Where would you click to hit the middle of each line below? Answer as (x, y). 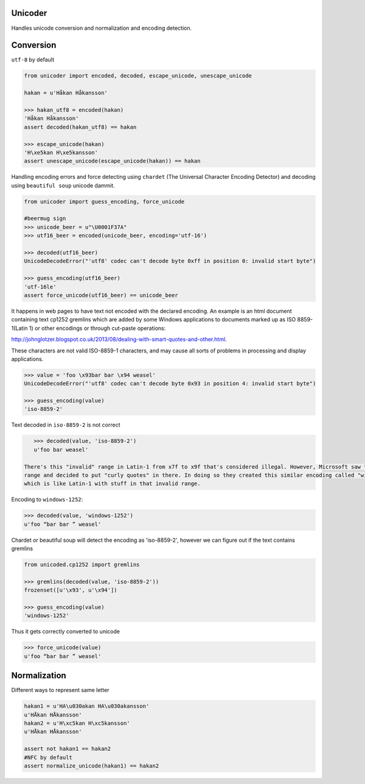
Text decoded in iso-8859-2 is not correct (66, 425)
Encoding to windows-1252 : (47, 500)
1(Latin (19, 328)
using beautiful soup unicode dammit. (63, 185)
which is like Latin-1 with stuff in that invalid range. (112, 484)
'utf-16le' (40, 287)
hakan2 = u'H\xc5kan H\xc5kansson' (77, 723)
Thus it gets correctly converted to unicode (65, 632)
